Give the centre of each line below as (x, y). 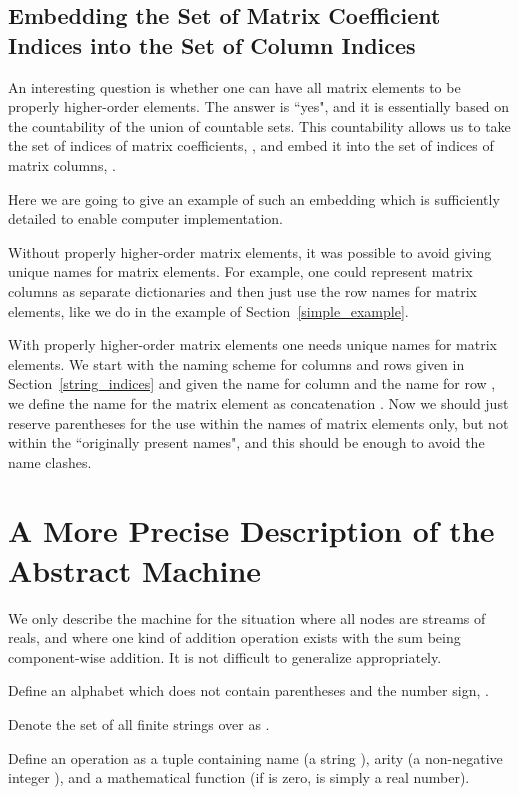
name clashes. (50, 461)
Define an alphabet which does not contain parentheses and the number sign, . (248, 690)
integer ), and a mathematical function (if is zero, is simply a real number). (239, 777)
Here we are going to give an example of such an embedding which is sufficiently (254, 198)
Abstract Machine (135, 569)
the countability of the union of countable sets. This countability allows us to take (259, 125)
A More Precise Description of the (251, 530)
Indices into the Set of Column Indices (212, 44)
